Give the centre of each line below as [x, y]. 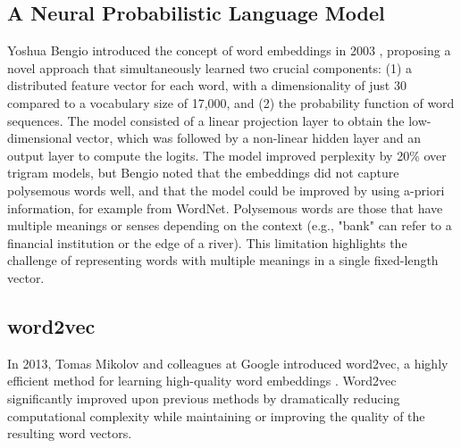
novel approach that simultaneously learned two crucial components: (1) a [210, 67]
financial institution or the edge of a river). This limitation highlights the [207, 242]
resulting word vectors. [70, 433]
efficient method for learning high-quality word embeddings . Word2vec [202, 381]
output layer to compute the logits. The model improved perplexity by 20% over [227, 155]
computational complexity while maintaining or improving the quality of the [216, 415]
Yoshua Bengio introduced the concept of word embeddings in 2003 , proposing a [229, 50]
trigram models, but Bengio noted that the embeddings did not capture [203, 173]
